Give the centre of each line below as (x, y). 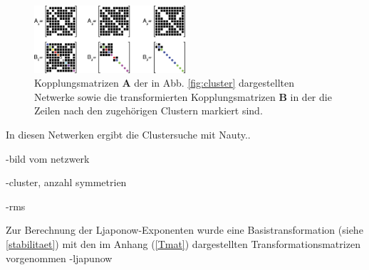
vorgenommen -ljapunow (59, 258)
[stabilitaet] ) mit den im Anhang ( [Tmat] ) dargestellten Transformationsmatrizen (183, 243)
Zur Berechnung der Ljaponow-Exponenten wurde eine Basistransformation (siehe (184, 230)
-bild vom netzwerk (48, 158)
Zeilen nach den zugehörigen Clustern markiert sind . (149, 110)
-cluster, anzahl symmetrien (66, 182)
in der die (311, 96)
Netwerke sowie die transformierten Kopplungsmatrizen (155, 96)
